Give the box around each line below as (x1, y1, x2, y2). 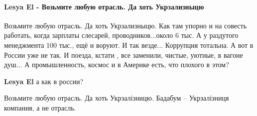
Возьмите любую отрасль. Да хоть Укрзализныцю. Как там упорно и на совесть (4, 20, 247, 30)
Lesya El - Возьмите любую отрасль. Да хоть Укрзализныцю (4, 1, 204, 11)
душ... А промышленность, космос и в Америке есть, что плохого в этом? (4, 59, 229, 70)
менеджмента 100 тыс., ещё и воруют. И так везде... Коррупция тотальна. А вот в (4, 39, 254, 50)
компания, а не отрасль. (4, 102, 76, 113)
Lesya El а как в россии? (4, 76, 84, 86)
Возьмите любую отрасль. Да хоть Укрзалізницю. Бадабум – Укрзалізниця (4, 93, 229, 103)
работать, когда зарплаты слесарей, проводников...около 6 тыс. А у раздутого (4, 30, 239, 40)
